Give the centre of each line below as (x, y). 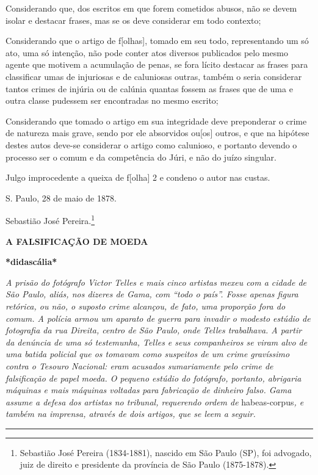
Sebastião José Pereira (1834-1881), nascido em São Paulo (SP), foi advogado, (166, 452)
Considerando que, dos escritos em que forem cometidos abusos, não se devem (151, 8)
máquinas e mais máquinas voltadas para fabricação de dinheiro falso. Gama (149, 390)
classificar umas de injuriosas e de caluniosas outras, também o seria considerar (154, 76)
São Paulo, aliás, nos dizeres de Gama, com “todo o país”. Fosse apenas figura (152, 294)
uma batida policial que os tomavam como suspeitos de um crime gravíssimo (148, 354)
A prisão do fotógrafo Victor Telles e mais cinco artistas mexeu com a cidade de (156, 282)
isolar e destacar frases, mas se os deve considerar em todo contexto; (133, 20)
